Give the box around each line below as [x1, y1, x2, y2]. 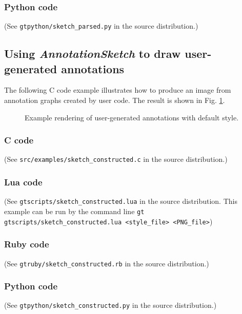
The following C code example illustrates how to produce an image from [4, 85, 231, 95]
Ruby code [4, 238, 49, 250]
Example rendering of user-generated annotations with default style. [25, 112, 239, 122]
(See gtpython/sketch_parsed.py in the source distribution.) [4, 20, 198, 31]
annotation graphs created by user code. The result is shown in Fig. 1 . [4, 95, 225, 106]
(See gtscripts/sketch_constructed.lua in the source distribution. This [4, 196, 237, 206]
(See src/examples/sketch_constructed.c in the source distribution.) [4, 154, 228, 164]
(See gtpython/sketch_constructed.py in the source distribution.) [4, 300, 217, 310]
